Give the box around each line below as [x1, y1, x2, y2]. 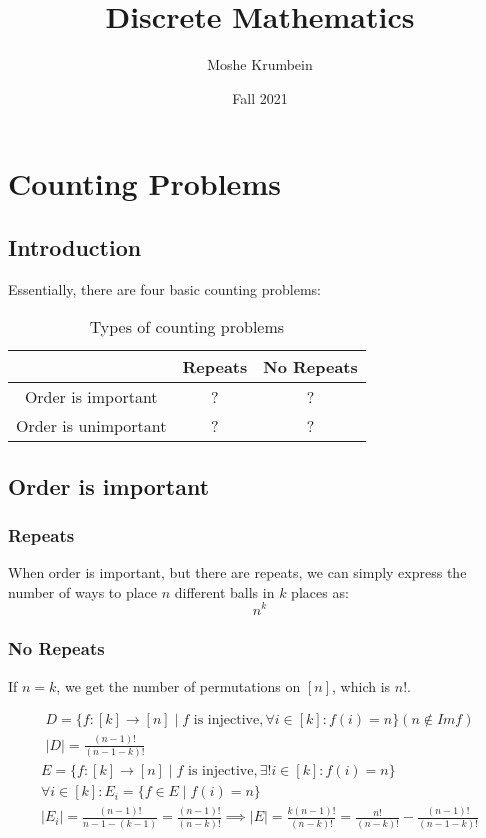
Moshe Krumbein [207, 54, 313, 75]
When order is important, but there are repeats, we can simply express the [8, 562, 467, 583]
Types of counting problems [89, 315, 285, 339]
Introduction [8, 231, 142, 262]
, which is [332, 675, 391, 696]
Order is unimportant [16, 414, 167, 438]
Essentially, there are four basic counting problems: [8, 278, 321, 299]
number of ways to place [8, 581, 158, 602]
